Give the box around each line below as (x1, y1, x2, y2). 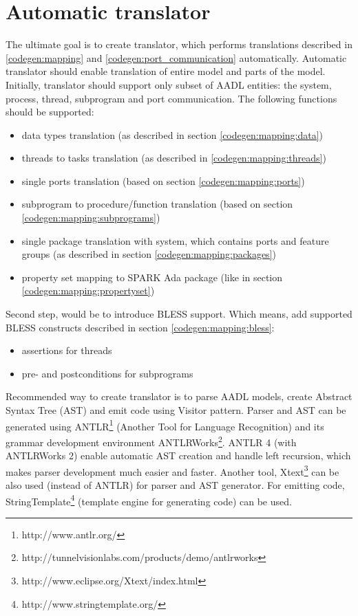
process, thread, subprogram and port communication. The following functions (6, 91, 337, 105)
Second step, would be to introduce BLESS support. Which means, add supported (6, 307, 352, 321)
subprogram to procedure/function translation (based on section (21, 197, 293, 211)
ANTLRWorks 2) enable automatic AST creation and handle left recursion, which (6, 448, 351, 463)
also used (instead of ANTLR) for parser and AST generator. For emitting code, (6, 477, 345, 492)
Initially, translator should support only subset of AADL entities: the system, (6, 77, 332, 91)
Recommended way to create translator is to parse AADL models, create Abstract (6, 389, 352, 404)
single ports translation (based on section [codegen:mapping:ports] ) (21, 173, 305, 188)
